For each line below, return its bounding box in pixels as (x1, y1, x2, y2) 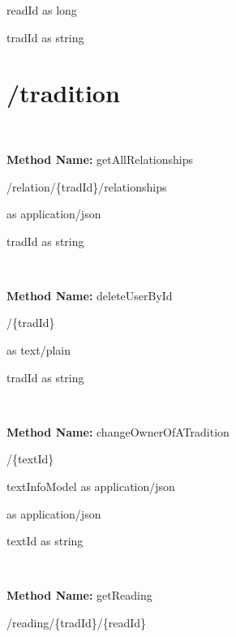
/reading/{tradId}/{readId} (6, 614, 147, 631)
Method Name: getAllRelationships (6, 150, 193, 167)
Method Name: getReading (6, 587, 152, 604)
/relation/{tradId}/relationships (6, 178, 167, 195)
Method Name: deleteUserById (6, 286, 173, 303)
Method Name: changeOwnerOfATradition (6, 423, 230, 440)
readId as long (6, 2, 77, 18)
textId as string (6, 532, 84, 549)
